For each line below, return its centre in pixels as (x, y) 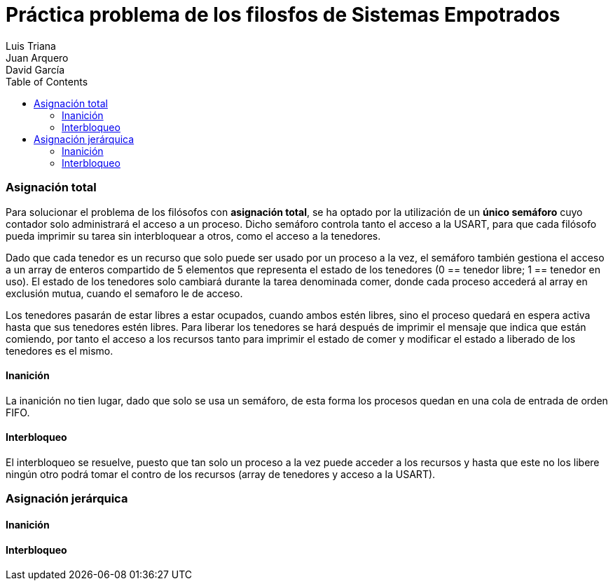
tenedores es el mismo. (60, 350)
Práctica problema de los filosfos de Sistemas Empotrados (283, 15)
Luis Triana (31, 46)
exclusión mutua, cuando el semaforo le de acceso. (124, 293)
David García (35, 69)
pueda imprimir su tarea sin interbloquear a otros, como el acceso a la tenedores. (193, 236)
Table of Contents (47, 81)
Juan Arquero (37, 57)
